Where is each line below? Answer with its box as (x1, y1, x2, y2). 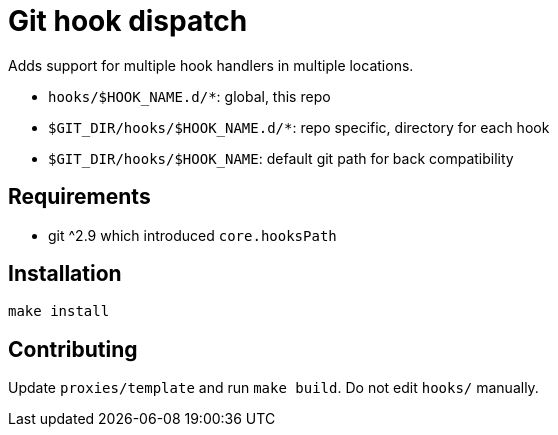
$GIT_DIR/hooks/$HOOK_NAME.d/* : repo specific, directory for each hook (48, 118, 550, 136)
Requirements (8, 184, 151, 210)
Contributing (8, 336, 138, 362)
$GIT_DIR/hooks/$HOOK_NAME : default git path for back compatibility (48, 149, 514, 167)
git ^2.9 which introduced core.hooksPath (48, 226, 337, 244)
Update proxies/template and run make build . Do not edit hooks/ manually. (8, 379, 539, 397)
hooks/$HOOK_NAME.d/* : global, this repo (48, 87, 331, 105)
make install (8, 303, 110, 320)
